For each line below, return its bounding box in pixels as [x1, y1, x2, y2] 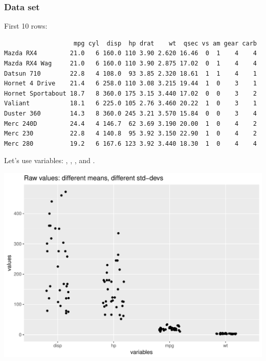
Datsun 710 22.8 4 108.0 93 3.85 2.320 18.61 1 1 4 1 [4, 70, 257, 77]
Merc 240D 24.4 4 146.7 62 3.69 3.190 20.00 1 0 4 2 [4, 120, 257, 127]
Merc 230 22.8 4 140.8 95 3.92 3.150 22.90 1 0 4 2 [4, 130, 257, 138]
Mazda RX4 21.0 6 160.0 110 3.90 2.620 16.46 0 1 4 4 [4, 50, 257, 57]
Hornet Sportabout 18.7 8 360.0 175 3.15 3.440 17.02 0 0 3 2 [4, 89, 257, 97]
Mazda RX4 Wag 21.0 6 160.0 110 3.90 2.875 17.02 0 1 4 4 [4, 60, 257, 67]
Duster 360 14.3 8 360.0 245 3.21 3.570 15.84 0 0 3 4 [4, 109, 257, 117]
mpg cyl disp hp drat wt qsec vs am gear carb [74, 39, 257, 47]
